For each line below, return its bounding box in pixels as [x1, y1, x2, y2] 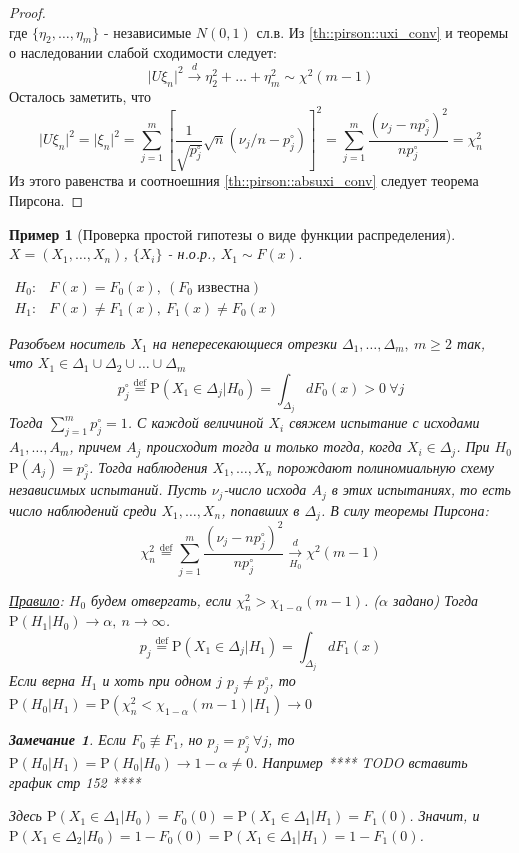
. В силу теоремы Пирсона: [320, 499, 489, 520]
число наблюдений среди [9, 499, 157, 520]
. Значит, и [409, 805, 480, 826]
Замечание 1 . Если [9, 729, 127, 750]
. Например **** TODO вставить [253, 752, 468, 773]
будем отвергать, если [91, 589, 232, 610]
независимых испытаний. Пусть [9, 479, 207, 500]
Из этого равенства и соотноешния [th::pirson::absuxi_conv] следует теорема [9, 170, 479, 191]
